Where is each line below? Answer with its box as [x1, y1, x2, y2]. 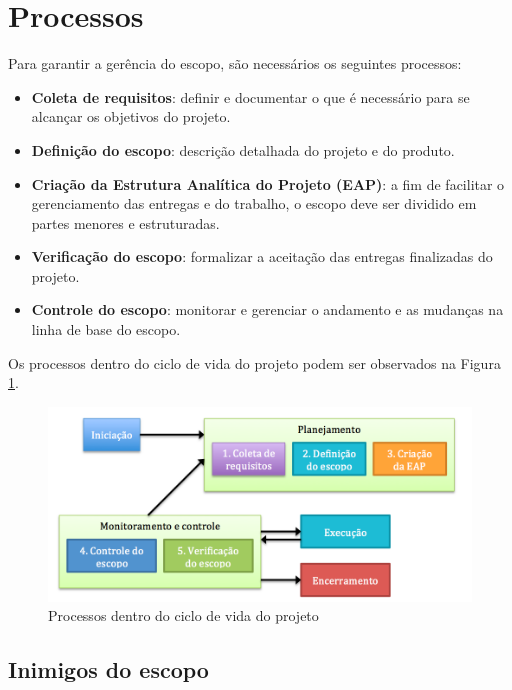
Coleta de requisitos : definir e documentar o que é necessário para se [31, 86, 470, 107]
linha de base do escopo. [31, 319, 181, 340]
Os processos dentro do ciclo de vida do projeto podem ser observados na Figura [8, 352, 501, 373]
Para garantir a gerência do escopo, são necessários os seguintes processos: [8, 53, 462, 74]
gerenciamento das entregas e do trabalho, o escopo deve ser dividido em [31, 193, 477, 214]
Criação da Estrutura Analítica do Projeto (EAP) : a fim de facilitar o [31, 173, 505, 194]
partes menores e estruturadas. [31, 212, 220, 233]
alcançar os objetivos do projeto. [31, 106, 231, 127]
